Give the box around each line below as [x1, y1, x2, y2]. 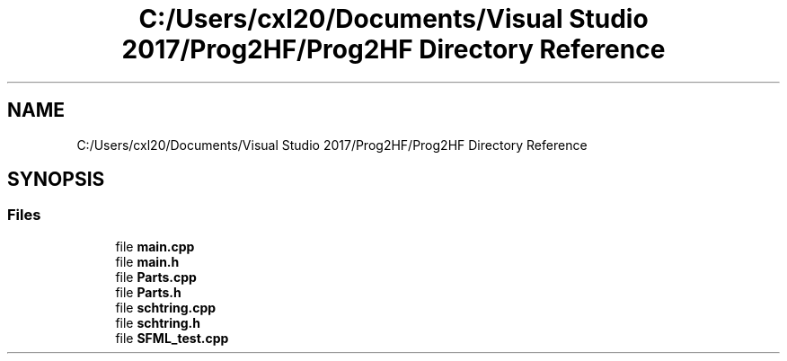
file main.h [115, 253, 180, 269]
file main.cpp [115, 238, 195, 254]
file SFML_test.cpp [115, 330, 229, 346]
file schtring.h [115, 314, 200, 330]
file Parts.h [115, 284, 181, 300]
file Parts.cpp [115, 269, 197, 285]
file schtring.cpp [115, 299, 217, 315]
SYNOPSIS [7, 168, 105, 191]
